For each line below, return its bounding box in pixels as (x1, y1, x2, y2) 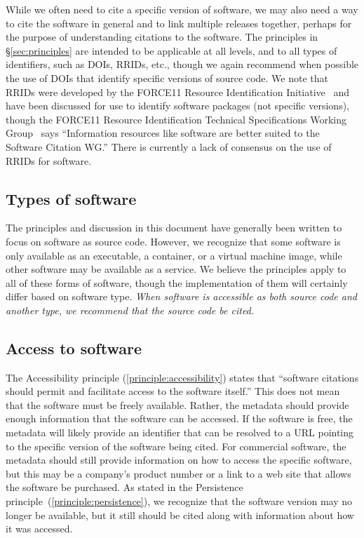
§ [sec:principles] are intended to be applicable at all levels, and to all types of (6, 43, 337, 58)
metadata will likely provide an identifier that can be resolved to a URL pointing (6, 425, 354, 440)
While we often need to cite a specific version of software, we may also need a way (6, 2, 358, 16)
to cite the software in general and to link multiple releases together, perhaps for (6, 15, 352, 30)
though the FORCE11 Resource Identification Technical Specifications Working (6, 112, 346, 126)
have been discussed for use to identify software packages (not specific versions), (6, 98, 349, 113)
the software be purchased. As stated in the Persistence (6, 480, 243, 495)
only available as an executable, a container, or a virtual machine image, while (6, 248, 342, 262)
